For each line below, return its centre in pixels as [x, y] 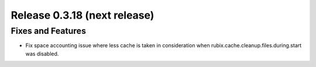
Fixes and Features [48, 31]
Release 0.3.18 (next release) [83, 15]
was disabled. [42, 54]
